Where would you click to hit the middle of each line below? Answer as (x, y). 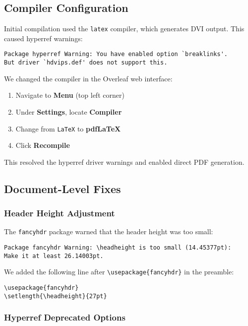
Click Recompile (43, 145)
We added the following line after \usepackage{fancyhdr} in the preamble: (119, 272)
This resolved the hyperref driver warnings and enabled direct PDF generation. (124, 162)
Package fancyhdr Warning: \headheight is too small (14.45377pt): (118, 248)
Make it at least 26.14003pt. (54, 256)
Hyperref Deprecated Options (65, 317)
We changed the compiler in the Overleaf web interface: (88, 78)
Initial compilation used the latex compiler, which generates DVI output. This (124, 29)
